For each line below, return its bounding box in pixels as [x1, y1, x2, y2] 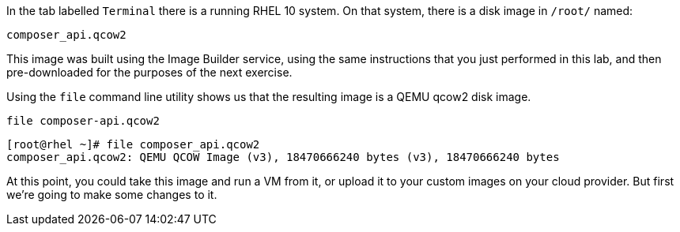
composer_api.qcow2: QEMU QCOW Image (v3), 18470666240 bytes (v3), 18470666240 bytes [6, 151, 560, 163]
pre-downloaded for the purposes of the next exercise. [6, 65, 293, 79]
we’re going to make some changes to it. [6, 188, 217, 201]
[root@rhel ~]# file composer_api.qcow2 [6, 138, 260, 151]
